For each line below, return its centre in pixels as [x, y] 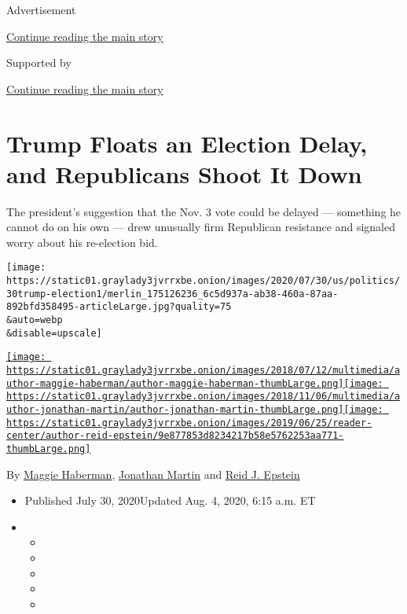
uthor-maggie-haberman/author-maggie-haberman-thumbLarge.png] [175, 383]
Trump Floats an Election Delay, [187, 143]
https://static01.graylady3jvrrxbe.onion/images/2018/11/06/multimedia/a [203, 397]
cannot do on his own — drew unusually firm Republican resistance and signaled [201, 227]
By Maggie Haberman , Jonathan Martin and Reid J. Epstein [153, 474]
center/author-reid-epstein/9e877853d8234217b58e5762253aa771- [175, 436]
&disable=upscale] [54, 333]
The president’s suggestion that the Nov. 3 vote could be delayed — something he [204, 211]
